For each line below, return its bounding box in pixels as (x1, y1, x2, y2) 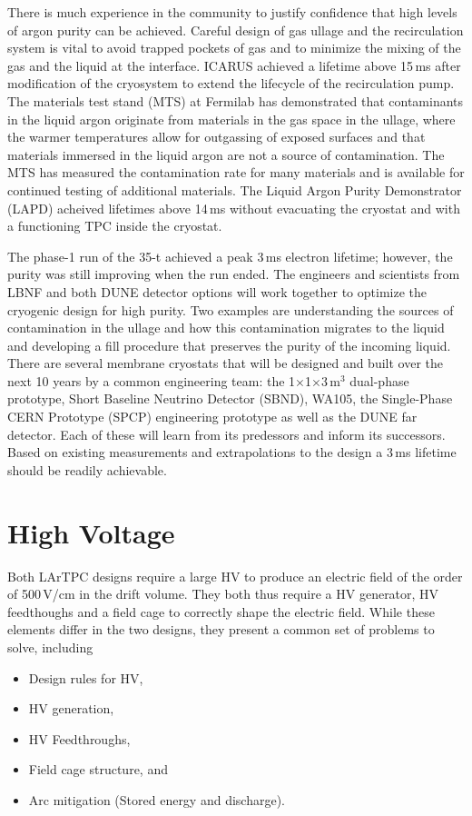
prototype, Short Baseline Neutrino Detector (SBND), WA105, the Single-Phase (7, 389, 453, 408)
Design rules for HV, (28, 668, 143, 687)
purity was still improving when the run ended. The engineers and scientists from (7, 264, 460, 284)
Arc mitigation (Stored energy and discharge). (28, 790, 285, 809)
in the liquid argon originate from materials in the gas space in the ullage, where (7, 109, 456, 128)
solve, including (7, 637, 93, 656)
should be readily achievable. (7, 460, 167, 479)
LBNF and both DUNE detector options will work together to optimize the (7, 282, 427, 301)
